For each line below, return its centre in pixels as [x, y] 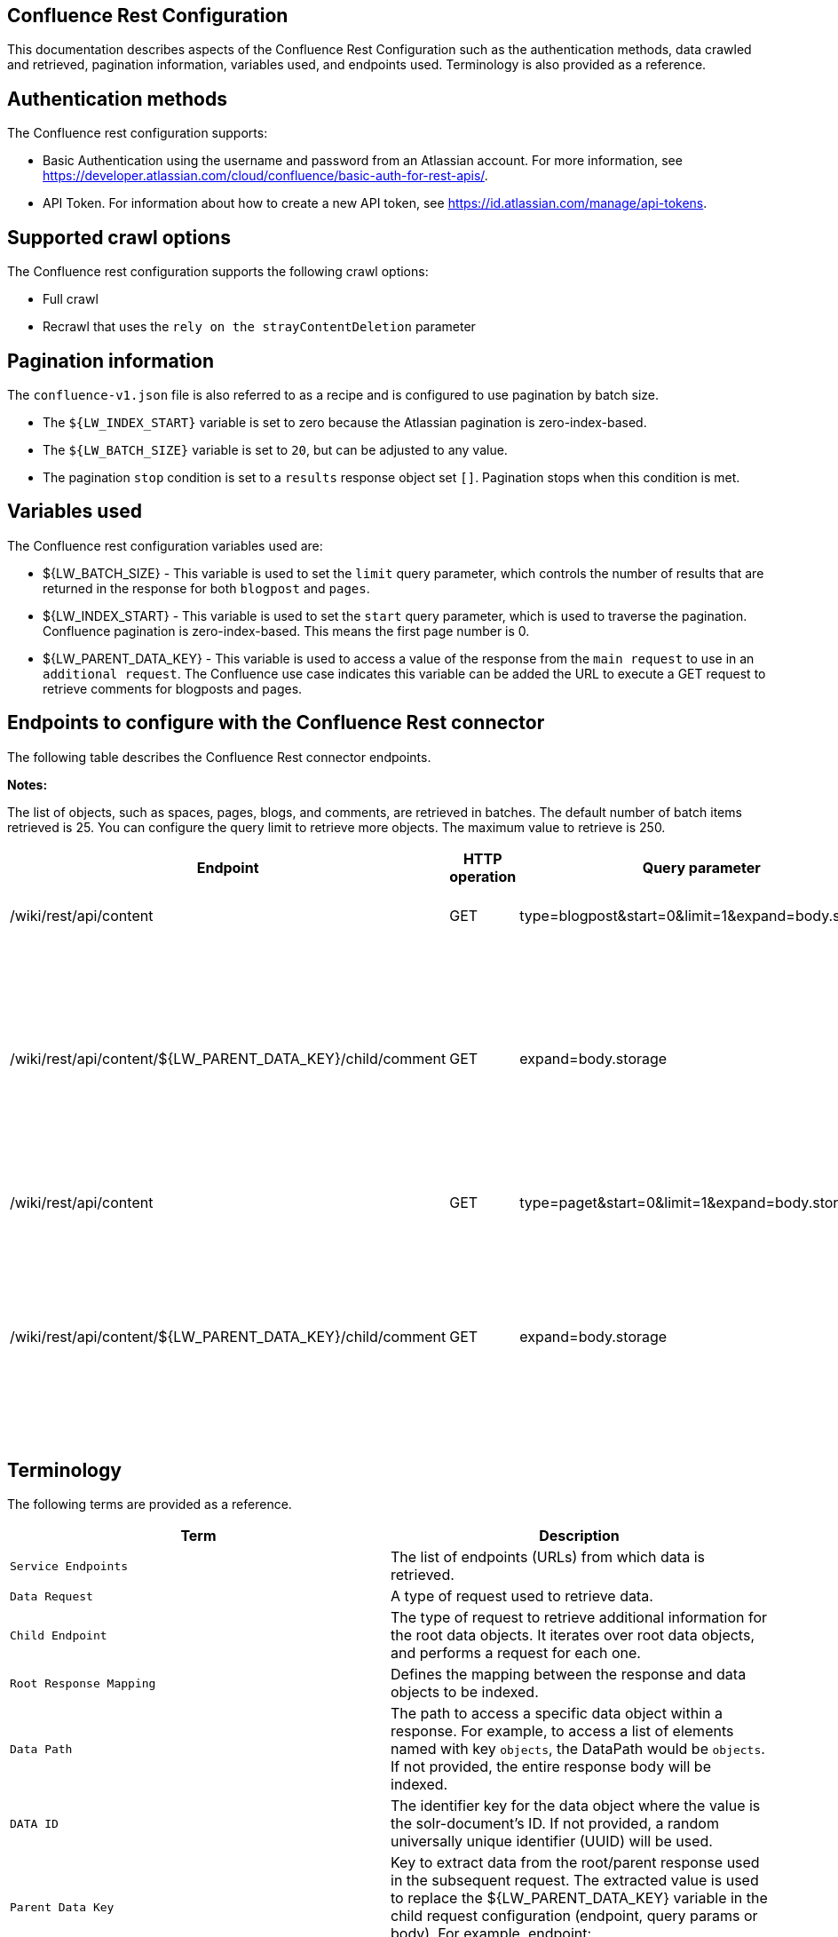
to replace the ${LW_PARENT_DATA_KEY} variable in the [579, 1898]
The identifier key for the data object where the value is [576, 1806]
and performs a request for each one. [516, 1653]
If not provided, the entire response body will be [551, 1767]
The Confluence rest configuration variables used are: [165, 545]
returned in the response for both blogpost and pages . [206, 588]
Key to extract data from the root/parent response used [575, 1863]
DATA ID [34, 1823]
